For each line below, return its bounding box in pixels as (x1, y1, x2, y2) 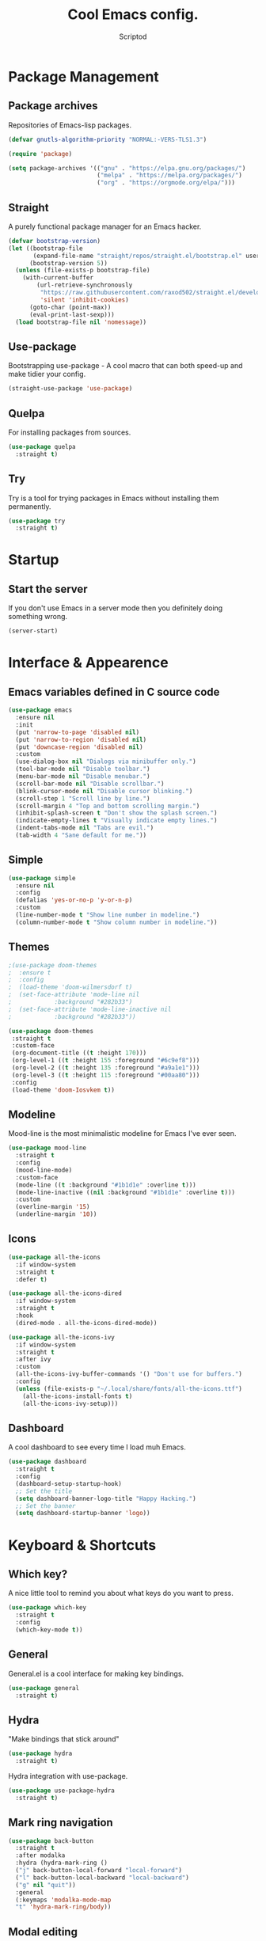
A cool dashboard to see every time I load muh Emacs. (8, 1442, 186, 1452)
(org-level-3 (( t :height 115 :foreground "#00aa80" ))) (11, 1071, 200, 1079)
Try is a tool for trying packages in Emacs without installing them (8, 493, 219, 503)
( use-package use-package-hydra (8, 1787, 115, 1795)
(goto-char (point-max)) (28, 303, 112, 311)
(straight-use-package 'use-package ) (8, 385, 133, 393)
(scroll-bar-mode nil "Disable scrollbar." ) (15, 780, 165, 788)
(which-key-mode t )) (15, 1625, 83, 1634)
